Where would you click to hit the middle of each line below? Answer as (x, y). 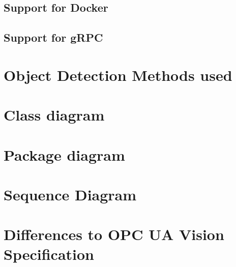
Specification (49, 254)
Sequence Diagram (70, 194)
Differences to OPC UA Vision (114, 234)
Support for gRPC (53, 37)
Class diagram (54, 115)
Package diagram (64, 154)
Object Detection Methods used (118, 75)
